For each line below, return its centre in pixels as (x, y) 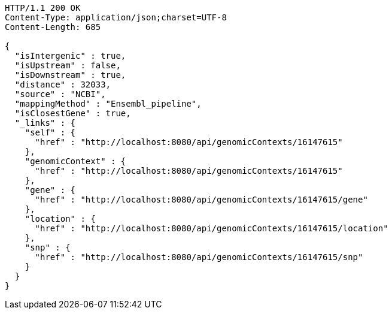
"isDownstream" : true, (70, 75)
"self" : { (50, 132)
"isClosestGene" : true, (73, 113)
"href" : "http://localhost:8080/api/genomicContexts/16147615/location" (212, 228)
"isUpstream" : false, (68, 65)
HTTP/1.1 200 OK (43, 8)
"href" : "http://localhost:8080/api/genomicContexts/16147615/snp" (199, 257)
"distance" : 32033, (63, 84)
